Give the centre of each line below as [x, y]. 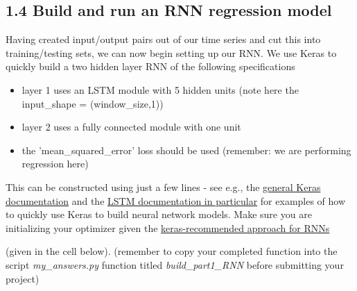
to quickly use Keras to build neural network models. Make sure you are [159, 214]
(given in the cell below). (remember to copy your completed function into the [172, 251]
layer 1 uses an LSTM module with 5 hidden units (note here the [160, 89]
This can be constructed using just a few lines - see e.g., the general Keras [163, 186]
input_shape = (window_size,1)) [93, 103]
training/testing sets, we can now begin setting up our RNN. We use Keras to [171, 52]
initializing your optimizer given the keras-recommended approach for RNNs [168, 227]
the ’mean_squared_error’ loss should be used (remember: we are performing [186, 150]
